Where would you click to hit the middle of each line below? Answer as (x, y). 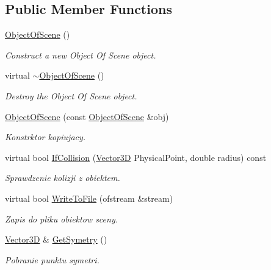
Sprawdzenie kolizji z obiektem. (63, 178)
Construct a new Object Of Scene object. (81, 55)
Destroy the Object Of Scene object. (71, 95)
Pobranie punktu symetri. (52, 259)
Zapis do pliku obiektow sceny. (61, 218)
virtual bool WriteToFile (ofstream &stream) (89, 198)
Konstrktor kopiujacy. (45, 137)
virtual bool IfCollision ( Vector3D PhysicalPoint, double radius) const (136, 157)
